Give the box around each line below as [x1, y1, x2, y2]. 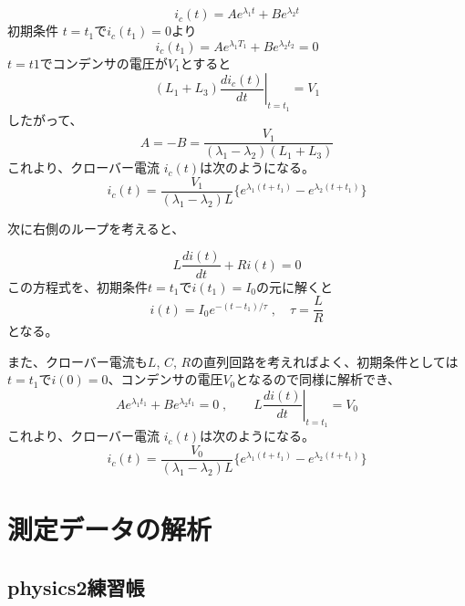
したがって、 [7, 110, 83, 129]
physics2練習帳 [7, 572, 145, 601]
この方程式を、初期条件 [7, 277, 148, 296]
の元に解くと [256, 277, 334, 296]
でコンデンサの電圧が [39, 53, 168, 72]
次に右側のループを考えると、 [7, 218, 185, 237]
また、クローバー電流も [7, 351, 148, 371]
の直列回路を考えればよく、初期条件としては [191, 351, 459, 371]
